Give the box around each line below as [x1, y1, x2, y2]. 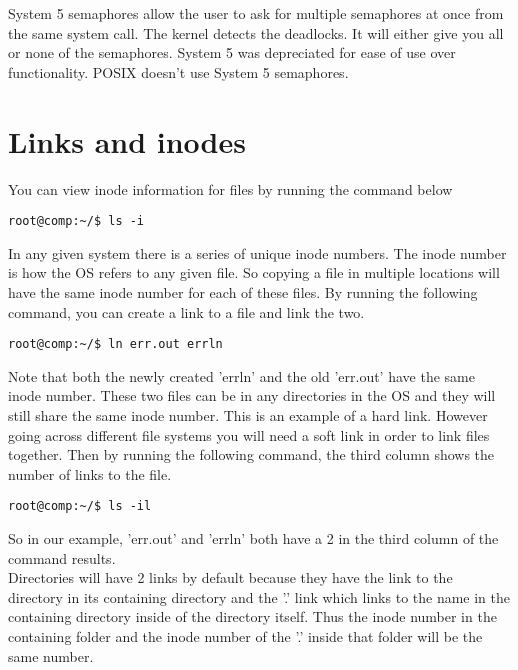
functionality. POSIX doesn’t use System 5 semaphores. [8, 61, 349, 82]
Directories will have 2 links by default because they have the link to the [8, 567, 453, 588]
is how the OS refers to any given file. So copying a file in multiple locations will [8, 262, 500, 283]
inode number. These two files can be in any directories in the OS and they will [8, 385, 496, 406]
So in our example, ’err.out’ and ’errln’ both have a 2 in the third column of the [8, 528, 499, 548]
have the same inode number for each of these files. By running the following [8, 281, 478, 302]
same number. [8, 645, 94, 666]
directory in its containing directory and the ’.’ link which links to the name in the [8, 586, 511, 607]
